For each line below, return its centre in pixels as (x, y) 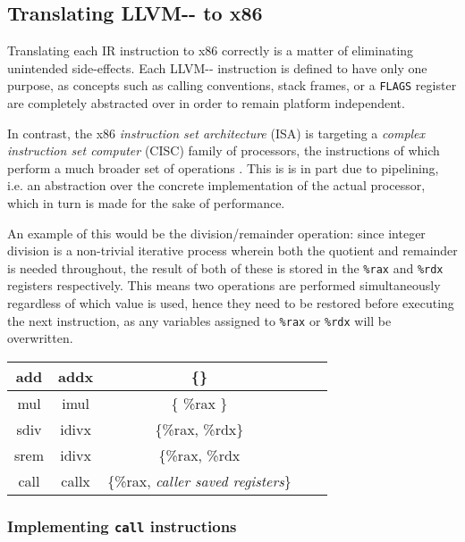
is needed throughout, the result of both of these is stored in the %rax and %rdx (225, 267)
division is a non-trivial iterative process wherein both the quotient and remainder (232, 250)
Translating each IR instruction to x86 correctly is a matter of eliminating (211, 50)
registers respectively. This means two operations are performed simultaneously (224, 285)
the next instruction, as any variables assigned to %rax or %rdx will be (199, 320)
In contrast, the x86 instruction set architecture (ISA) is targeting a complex (216, 133)
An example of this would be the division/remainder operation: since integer (216, 233)
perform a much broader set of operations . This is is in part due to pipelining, (223, 167)
